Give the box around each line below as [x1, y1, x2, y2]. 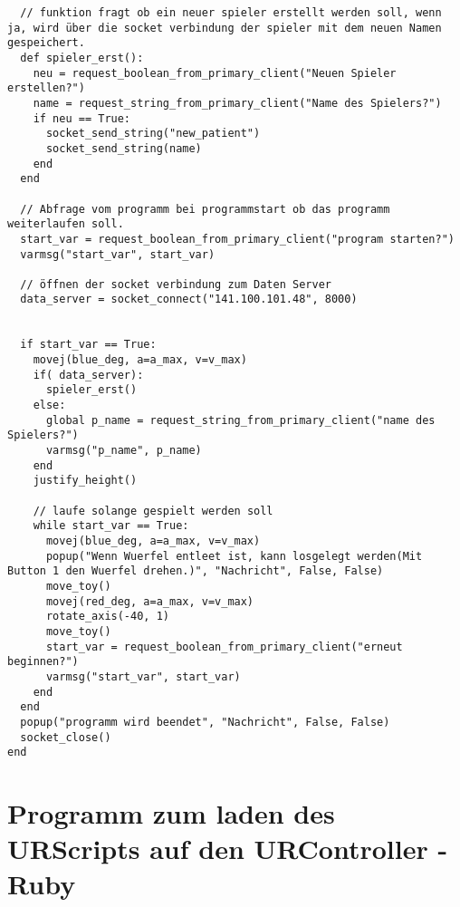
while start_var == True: [33, 519, 189, 533]
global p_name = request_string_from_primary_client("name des [45, 413, 436, 427]
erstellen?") [7, 82, 85, 95]
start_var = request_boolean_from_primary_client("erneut [45, 640, 403, 653]
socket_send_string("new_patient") [45, 127, 261, 140]
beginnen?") [7, 655, 79, 669]
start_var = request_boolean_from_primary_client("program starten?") [20, 232, 455, 246]
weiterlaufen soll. [7, 217, 124, 231]
